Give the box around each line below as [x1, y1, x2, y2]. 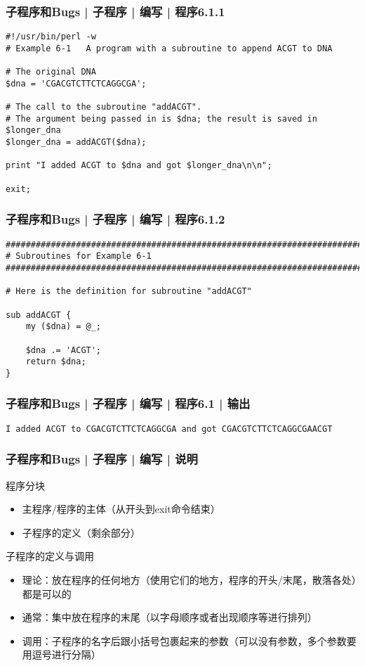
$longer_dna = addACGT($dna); [6, 137, 147, 148]
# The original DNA [6, 67, 96, 77]
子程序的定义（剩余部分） [22, 525, 140, 539]
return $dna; [25, 357, 86, 367]
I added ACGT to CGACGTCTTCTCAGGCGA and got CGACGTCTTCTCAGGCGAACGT [6, 423, 333, 434]
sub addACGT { [6, 309, 72, 320]
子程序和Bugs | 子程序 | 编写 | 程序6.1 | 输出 [6, 395, 251, 412]
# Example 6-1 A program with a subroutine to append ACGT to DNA [6, 43, 333, 53]
